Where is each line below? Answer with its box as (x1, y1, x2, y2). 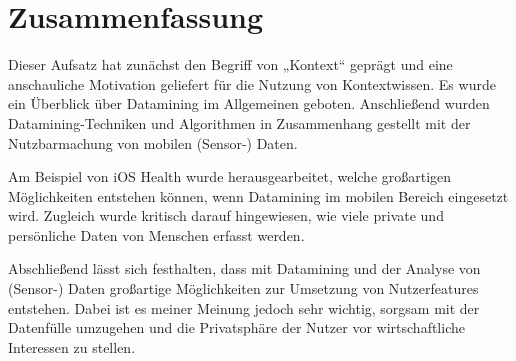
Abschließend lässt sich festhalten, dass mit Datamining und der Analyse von (8, 258, 481, 279)
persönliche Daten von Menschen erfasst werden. (8, 224, 305, 245)
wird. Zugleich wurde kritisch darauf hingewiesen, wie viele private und (8, 205, 444, 226)
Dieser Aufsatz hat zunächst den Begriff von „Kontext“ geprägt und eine (8, 54, 453, 75)
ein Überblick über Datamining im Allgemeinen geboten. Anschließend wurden (8, 93, 490, 114)
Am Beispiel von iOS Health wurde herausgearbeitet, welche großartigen (8, 166, 452, 187)
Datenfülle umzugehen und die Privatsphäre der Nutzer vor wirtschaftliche (8, 317, 465, 338)
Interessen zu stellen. (8, 336, 136, 357)
